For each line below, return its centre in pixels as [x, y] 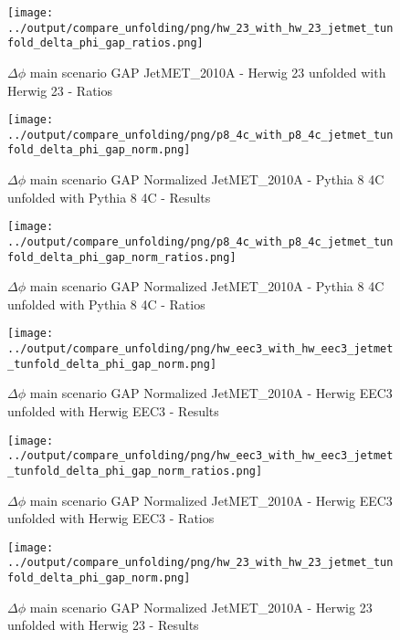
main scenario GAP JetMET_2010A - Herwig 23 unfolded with [208, 72]
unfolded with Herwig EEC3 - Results [113, 411]
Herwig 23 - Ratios [60, 90]
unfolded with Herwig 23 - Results [103, 625]
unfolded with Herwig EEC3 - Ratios [111, 518]
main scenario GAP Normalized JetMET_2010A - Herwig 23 [201, 607]
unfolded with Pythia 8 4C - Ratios [106, 304]
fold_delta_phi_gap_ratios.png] [105, 43]
